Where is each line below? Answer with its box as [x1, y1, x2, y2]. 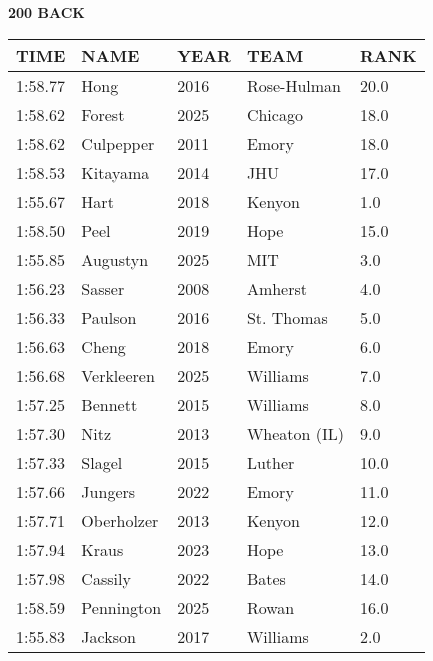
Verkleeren [81, 363, 155, 387]
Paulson [81, 305, 137, 329]
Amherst [246, 276, 308, 300]
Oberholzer [81, 508, 159, 532]
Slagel [81, 450, 123, 474]
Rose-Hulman [246, 73, 341, 97]
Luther [246, 450, 295, 474]
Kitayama [81, 160, 150, 184]
